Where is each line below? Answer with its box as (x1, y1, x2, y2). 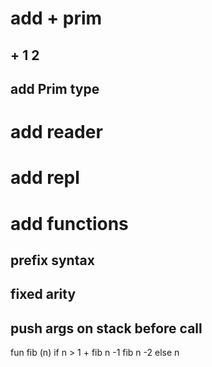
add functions (10, 212, 129, 235)
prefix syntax (10, 252, 95, 269)
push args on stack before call (10, 320, 203, 337)
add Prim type (10, 80, 100, 97)
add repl (10, 167, 80, 189)
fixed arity (10, 286, 77, 303)
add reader (10, 121, 103, 144)
